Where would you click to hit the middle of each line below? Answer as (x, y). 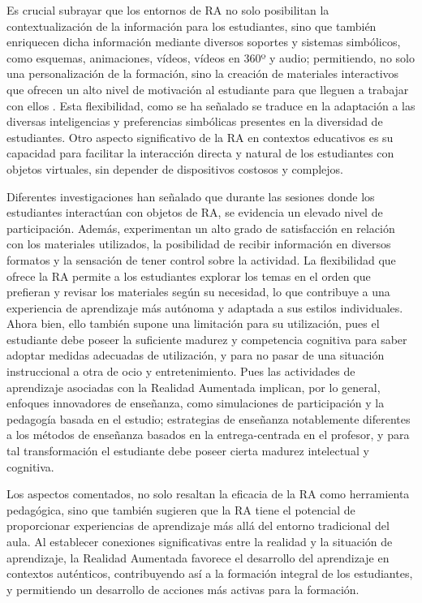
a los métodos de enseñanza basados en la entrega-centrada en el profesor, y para (208, 435)
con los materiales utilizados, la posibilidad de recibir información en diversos (199, 244)
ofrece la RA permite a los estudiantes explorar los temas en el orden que (189, 276)
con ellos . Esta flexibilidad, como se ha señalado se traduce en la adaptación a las (211, 105)
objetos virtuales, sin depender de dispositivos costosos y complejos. (175, 168)
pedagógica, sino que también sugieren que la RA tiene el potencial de (181, 509)
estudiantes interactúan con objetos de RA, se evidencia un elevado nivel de (195, 212)
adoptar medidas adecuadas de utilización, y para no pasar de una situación (196, 355)
